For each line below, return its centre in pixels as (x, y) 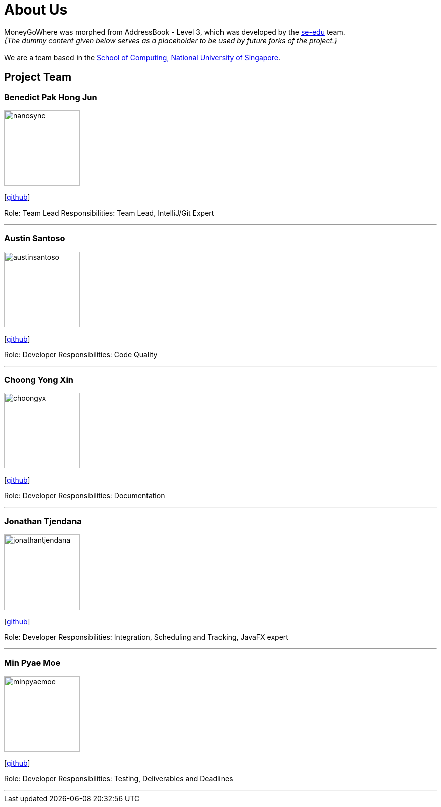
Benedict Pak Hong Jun (51, 97)
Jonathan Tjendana (43, 521)
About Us (36, 10)
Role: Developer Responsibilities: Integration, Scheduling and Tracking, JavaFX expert (146, 637)
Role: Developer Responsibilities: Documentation (85, 496)
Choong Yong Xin (39, 380)
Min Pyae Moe (32, 663)
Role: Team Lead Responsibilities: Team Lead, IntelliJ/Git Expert (109, 213)
